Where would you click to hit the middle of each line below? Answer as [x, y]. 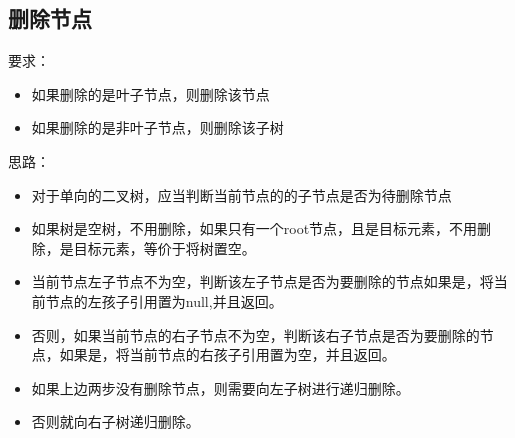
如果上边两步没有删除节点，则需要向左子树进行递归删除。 [220, 387]
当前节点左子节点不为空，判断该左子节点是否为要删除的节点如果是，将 [262, 281]
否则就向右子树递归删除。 [115, 421]
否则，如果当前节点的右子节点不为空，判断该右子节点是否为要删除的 [255, 334]
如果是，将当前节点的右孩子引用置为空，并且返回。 [227, 354]
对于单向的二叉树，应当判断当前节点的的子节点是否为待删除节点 [241, 194]
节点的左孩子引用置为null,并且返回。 [164, 300]
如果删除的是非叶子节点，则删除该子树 [157, 127]
